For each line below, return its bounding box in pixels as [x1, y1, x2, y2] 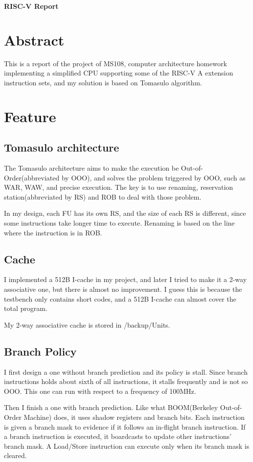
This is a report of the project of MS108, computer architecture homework [4, 58, 227, 68]
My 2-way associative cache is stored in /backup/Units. [4, 319, 170, 330]
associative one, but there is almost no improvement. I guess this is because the [4, 284, 242, 294]
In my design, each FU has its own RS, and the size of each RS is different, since [4, 208, 246, 218]
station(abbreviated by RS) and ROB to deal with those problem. [4, 191, 202, 202]
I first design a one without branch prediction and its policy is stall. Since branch [4, 366, 248, 377]
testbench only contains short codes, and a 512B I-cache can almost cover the [4, 293, 236, 304]
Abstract [4, 29, 65, 50]
